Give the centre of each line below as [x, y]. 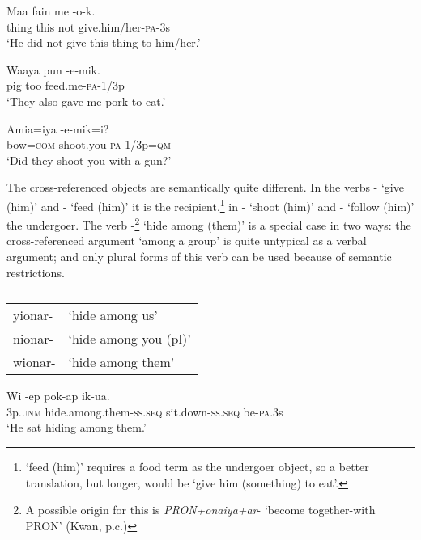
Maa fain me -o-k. [51, 11]
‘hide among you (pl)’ [130, 339]
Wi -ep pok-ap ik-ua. [58, 396]
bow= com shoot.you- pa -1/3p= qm [89, 144]
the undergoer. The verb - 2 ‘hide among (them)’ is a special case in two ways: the [209, 224]
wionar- [34, 362]
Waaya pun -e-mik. [53, 69]
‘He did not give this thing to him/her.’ [104, 42]
